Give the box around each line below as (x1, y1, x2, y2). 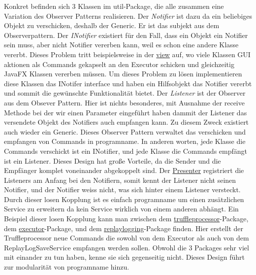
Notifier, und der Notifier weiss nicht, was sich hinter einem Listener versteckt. (4, 184, 241, 195)
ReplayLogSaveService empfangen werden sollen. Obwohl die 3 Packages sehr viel (4, 242, 249, 252)
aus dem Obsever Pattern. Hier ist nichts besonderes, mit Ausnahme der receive (4, 97, 245, 107)
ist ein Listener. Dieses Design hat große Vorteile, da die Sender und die (4, 155, 221, 166)
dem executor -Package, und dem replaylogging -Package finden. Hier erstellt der (4, 223, 244, 233)
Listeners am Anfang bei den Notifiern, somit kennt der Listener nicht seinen (4, 174, 236, 185)
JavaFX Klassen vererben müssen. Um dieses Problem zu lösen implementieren (4, 69, 242, 79)
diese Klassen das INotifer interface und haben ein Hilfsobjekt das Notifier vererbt (4, 78, 252, 88)
